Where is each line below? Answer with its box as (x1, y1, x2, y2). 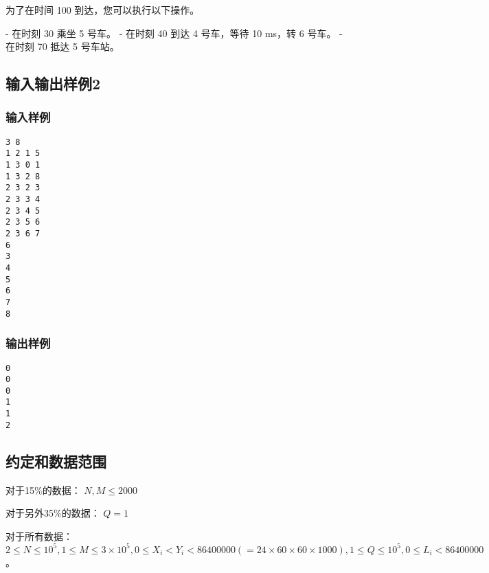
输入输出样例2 (5, 73, 101, 94)
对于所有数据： (5, 528, 73, 543)
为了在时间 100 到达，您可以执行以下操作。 (5, 3, 200, 16)
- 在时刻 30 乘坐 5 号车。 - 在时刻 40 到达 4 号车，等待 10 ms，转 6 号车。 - (5, 25, 343, 40)
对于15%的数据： (5, 482, 81, 497)
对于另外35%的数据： (5, 506, 100, 520)
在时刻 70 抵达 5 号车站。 (5, 39, 120, 54)
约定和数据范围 (5, 450, 106, 471)
